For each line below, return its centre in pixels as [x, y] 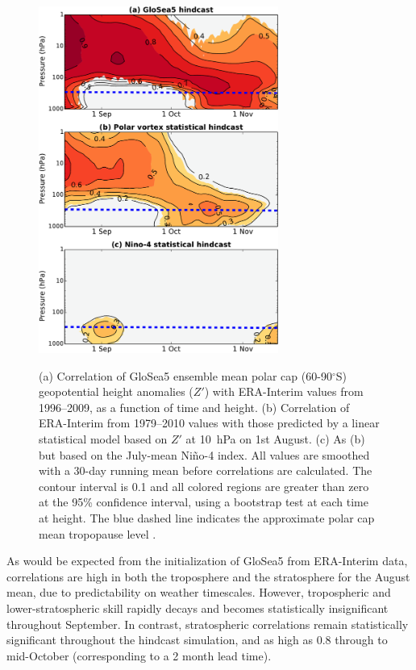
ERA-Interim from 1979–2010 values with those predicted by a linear [209, 423]
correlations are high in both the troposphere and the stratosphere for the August [208, 576]
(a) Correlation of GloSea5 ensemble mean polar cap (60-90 [185, 375]
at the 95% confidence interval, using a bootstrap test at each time [204, 502]
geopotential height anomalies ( [116, 391]
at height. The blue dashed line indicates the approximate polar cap [207, 517]
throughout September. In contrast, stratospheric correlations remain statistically [208, 624]
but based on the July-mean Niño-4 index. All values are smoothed [204, 454]
